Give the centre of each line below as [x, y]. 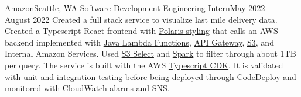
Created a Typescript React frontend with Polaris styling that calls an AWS [141, 31]
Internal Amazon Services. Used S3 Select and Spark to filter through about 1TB [150, 53]
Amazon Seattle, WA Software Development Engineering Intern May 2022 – [138, 8]
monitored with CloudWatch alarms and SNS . [87, 88]
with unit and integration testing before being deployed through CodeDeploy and [150, 76]
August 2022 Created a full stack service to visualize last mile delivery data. [141, 19]
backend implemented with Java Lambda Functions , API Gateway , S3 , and [139, 42]
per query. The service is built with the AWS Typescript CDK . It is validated [144, 65]
